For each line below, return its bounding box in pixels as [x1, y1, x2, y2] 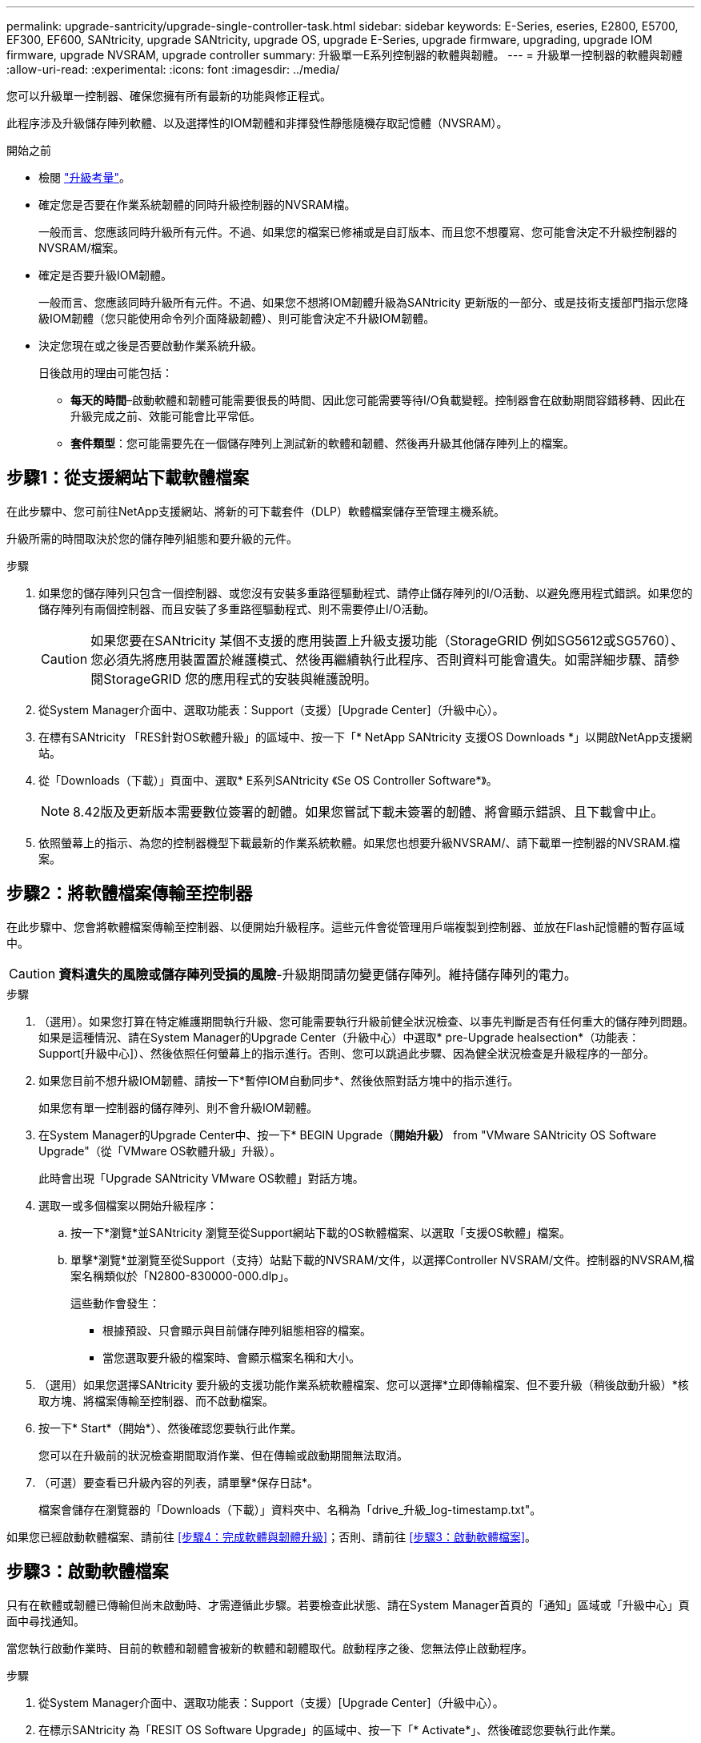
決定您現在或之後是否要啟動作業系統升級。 [38, 339, 262, 352]
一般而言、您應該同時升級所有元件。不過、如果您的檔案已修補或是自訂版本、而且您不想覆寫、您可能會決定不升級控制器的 [38, 225, 677, 239]
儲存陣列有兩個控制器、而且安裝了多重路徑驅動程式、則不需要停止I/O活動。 [38, 601, 435, 616]
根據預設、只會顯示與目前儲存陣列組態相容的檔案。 [102, 1323, 371, 1337]
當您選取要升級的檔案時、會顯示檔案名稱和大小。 [102, 1350, 360, 1364]
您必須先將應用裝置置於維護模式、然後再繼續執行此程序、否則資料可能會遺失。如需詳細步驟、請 [90, 651, 667, 668]
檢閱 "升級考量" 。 [38, 171, 130, 184]
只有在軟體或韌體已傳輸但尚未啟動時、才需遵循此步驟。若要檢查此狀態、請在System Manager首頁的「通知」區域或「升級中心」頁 [6, 1597, 690, 1612]
